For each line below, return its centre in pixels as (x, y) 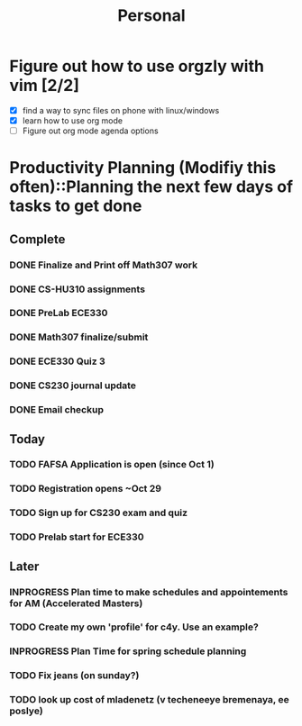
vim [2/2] (44, 86)
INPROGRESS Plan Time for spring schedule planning (128, 651)
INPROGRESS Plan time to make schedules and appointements (149, 592)
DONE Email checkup (56, 410)
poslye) (26, 711)
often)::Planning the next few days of (151, 187)
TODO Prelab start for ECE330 (77, 537)
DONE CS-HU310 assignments (78, 289)
